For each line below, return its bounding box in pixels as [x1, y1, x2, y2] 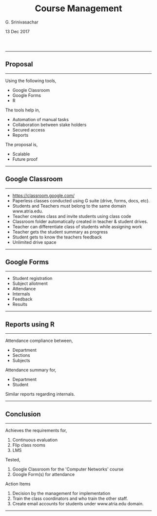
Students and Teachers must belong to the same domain [12, 203, 127, 209]
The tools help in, [5, 107, 40, 113]
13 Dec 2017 [5, 28, 30, 34]
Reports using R [5, 320, 55, 328]
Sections [12, 352, 30, 358]
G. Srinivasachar [5, 19, 39, 25]
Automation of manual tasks [12, 116, 69, 122]
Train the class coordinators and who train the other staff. [12, 495, 128, 501]
